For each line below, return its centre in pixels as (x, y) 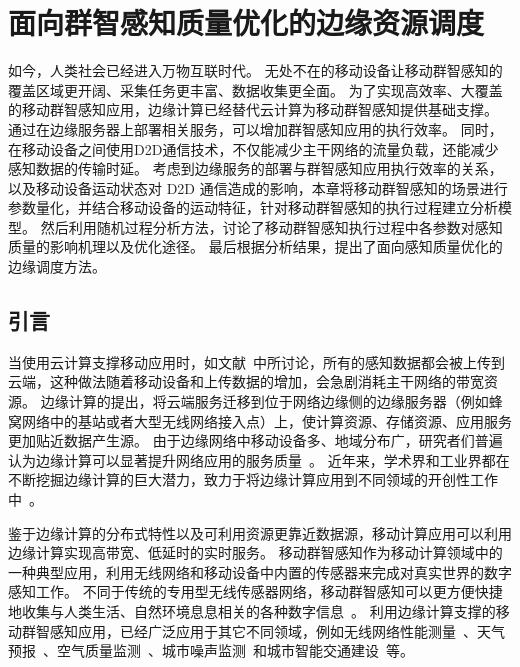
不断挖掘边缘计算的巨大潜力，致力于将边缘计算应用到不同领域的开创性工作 (253, 479)
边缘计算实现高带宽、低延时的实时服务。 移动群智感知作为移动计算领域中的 (255, 552)
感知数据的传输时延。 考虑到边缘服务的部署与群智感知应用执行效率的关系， (255, 168)
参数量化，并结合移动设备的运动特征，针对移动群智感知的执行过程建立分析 (253, 207)
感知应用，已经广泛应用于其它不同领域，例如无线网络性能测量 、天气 (277, 630)
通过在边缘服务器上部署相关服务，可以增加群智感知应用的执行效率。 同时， (255, 128)
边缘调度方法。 (57, 266)
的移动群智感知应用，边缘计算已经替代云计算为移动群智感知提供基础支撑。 (253, 109)
